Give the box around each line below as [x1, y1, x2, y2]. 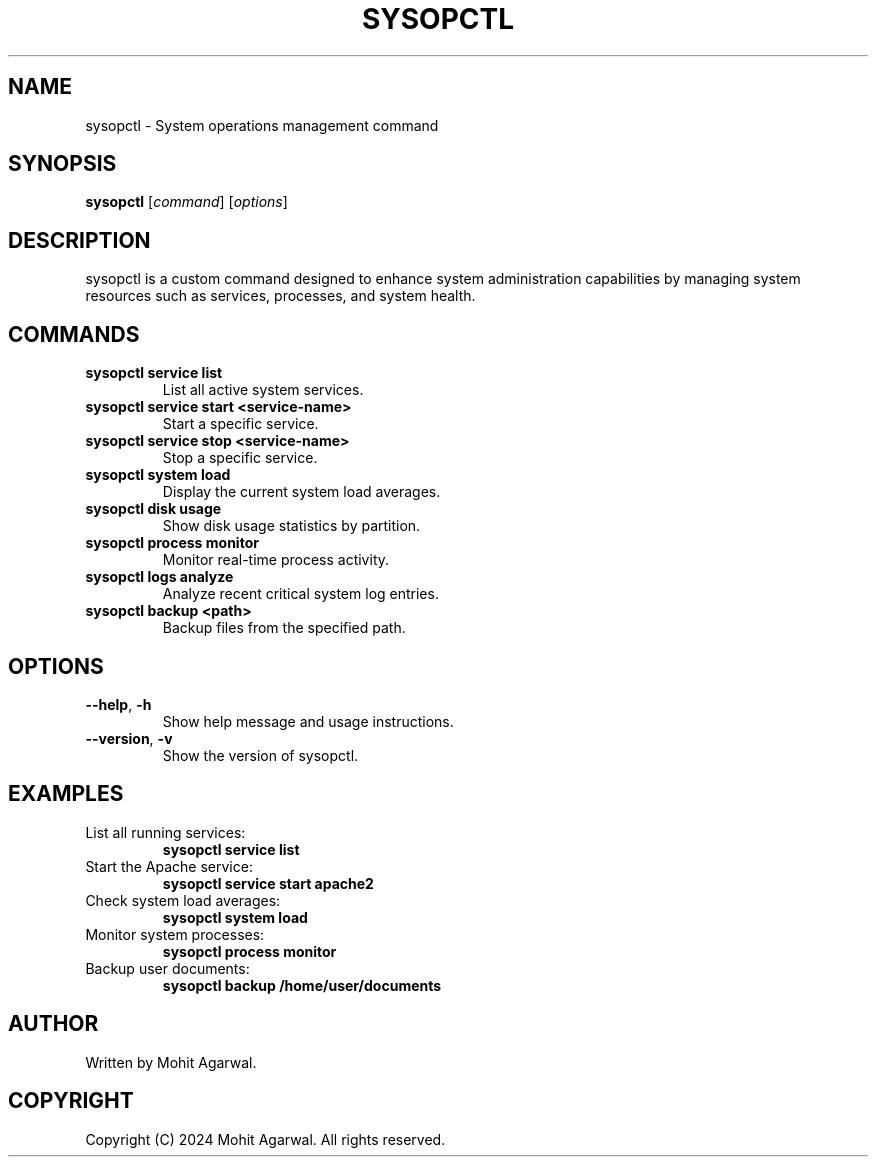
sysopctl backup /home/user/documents [162, 976, 442, 994]
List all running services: [85, 823, 246, 841]
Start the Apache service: [85, 857, 253, 875]
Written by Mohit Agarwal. [85, 1053, 257, 1071]
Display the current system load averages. [162, 483, 441, 501]
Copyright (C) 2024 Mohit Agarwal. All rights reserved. [85, 1130, 446, 1148]
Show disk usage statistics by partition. [162, 517, 421, 535]
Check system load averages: [85, 891, 281, 909]
